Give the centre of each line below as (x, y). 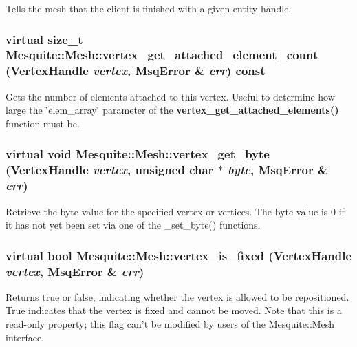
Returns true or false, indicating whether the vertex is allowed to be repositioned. (177, 296)
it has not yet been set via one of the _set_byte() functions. (133, 225)
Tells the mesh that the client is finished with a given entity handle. (149, 8)
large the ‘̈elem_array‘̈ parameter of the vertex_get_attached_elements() (172, 110)
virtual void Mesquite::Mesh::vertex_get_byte (138, 154)
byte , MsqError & (278, 170)
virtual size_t (44, 39)
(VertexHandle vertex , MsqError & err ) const (136, 71)
